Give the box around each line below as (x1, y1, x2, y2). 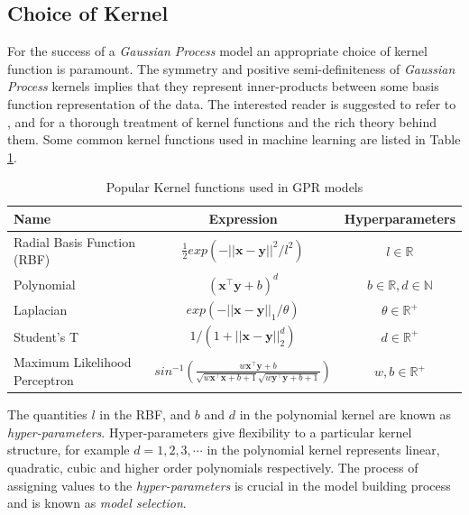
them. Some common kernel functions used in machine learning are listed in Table (7, 130, 461, 149)
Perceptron (14, 371, 74, 390)
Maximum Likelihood (14, 353, 132, 372)
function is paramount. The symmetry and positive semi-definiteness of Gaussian (7, 59, 455, 78)
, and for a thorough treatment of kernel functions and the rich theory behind (7, 112, 437, 131)
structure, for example (7, 440, 130, 459)
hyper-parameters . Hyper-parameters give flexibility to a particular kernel (7, 422, 412, 441)
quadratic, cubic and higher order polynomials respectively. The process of (7, 457, 418, 476)
